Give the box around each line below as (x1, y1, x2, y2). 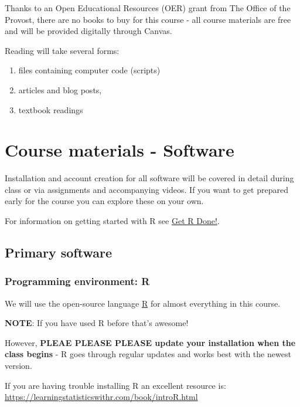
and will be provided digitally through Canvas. (5, 25, 172, 37)
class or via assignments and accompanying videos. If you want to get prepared (5, 183, 288, 195)
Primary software (5, 243, 112, 262)
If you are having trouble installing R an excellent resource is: (5, 379, 226, 391)
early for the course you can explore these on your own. (5, 195, 204, 207)
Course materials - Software (5, 138, 234, 162)
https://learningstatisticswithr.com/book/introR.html (5, 391, 198, 403)
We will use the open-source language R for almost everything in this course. (5, 297, 281, 309)
